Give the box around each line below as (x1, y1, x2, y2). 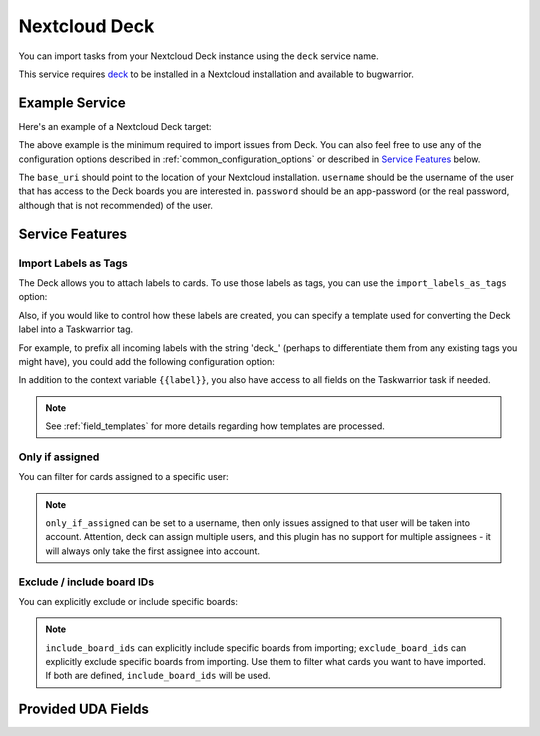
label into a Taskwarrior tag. (18, 323, 134, 335)
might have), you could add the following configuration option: (18, 355, 275, 367)
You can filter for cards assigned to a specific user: (18, 471, 229, 483)
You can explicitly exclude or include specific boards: (18, 595, 239, 607)
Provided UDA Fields (18, 701, 149, 718)
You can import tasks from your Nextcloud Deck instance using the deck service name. (18, 50, 379, 62)
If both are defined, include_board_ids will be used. (45, 670, 271, 682)
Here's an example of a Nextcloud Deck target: (18, 120, 212, 132)
